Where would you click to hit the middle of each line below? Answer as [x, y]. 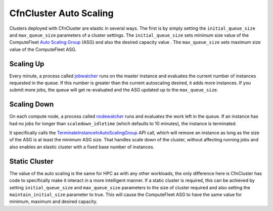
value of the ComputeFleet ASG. [43, 49]
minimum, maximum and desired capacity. [53, 201]
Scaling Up [27, 64]
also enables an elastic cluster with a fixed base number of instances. [82, 147]
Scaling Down [32, 104]
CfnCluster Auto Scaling [61, 13]
